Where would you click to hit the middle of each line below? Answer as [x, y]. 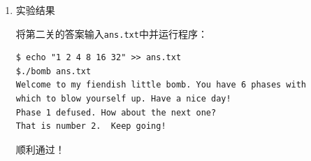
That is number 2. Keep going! [91, 126]
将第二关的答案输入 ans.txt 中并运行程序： [111, 33]
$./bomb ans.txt [53, 71]
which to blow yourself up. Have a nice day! [123, 99]
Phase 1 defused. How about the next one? [116, 112]
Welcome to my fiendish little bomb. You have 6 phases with [161, 85]
